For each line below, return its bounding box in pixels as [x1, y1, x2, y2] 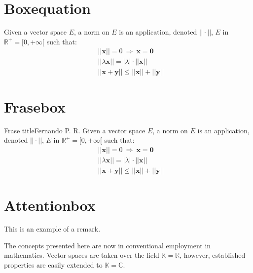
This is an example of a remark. [4, 223, 101, 234]
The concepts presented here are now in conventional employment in [4, 240, 211, 250]
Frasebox [4, 96, 66, 117]
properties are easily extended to [4, 259, 103, 270]
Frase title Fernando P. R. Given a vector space [4, 125, 145, 135]
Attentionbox [4, 195, 96, 215]
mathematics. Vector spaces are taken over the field [4, 250, 159, 260]
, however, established [180, 250, 246, 260]
